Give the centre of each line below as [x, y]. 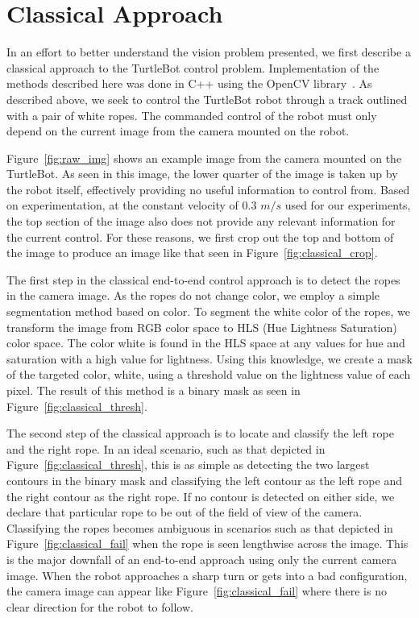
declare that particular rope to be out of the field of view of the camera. [185, 512]
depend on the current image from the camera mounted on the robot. [178, 131]
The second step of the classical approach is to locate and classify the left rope [200, 433]
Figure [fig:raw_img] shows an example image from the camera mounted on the [204, 158]
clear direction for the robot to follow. [100, 606]
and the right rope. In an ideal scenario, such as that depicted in [166, 448]
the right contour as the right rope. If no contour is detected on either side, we [201, 496]
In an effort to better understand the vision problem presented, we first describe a [209, 52]
